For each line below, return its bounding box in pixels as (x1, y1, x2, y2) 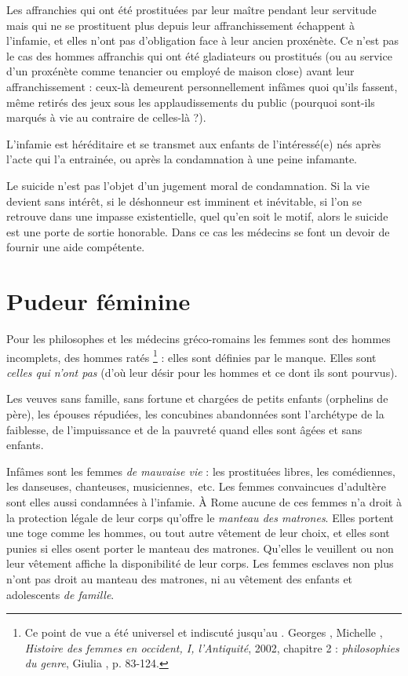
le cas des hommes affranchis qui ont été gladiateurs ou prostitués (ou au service (6, 47, 392, 64)
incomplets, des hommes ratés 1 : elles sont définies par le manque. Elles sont (6, 346, 377, 365)
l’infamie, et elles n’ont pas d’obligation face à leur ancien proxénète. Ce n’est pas (6, 32, 399, 49)
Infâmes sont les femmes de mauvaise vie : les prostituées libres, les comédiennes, (6, 462, 395, 479)
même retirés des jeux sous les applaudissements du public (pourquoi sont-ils (6, 93, 375, 110)
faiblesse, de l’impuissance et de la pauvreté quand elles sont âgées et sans (6, 421, 362, 437)
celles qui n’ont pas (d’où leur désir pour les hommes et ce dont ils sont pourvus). (6, 364, 398, 380)
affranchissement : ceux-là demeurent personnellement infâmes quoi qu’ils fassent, (6, 78, 398, 94)
